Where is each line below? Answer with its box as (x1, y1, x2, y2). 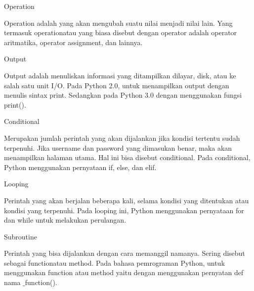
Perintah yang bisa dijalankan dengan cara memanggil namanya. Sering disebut (4, 248, 245, 258)
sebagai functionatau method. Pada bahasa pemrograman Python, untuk (4, 257, 225, 268)
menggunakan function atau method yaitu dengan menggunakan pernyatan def (4, 267, 244, 278)
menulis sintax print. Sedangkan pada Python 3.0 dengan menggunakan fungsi (4, 90, 242, 100)
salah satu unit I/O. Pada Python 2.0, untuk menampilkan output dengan (4, 80, 229, 90)
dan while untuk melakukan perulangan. (4, 215, 127, 225)
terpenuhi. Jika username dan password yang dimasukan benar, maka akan (4, 142, 232, 153)
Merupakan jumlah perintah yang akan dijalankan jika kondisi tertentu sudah (4, 132, 240, 143)
